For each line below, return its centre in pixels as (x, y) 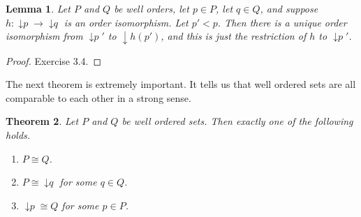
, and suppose (289, 8)
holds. (18, 135)
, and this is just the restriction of (234, 36)
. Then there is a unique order (282, 22)
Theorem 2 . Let (42, 121)
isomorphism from (44, 36)
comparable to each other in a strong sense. (98, 97)
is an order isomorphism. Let (126, 22)
